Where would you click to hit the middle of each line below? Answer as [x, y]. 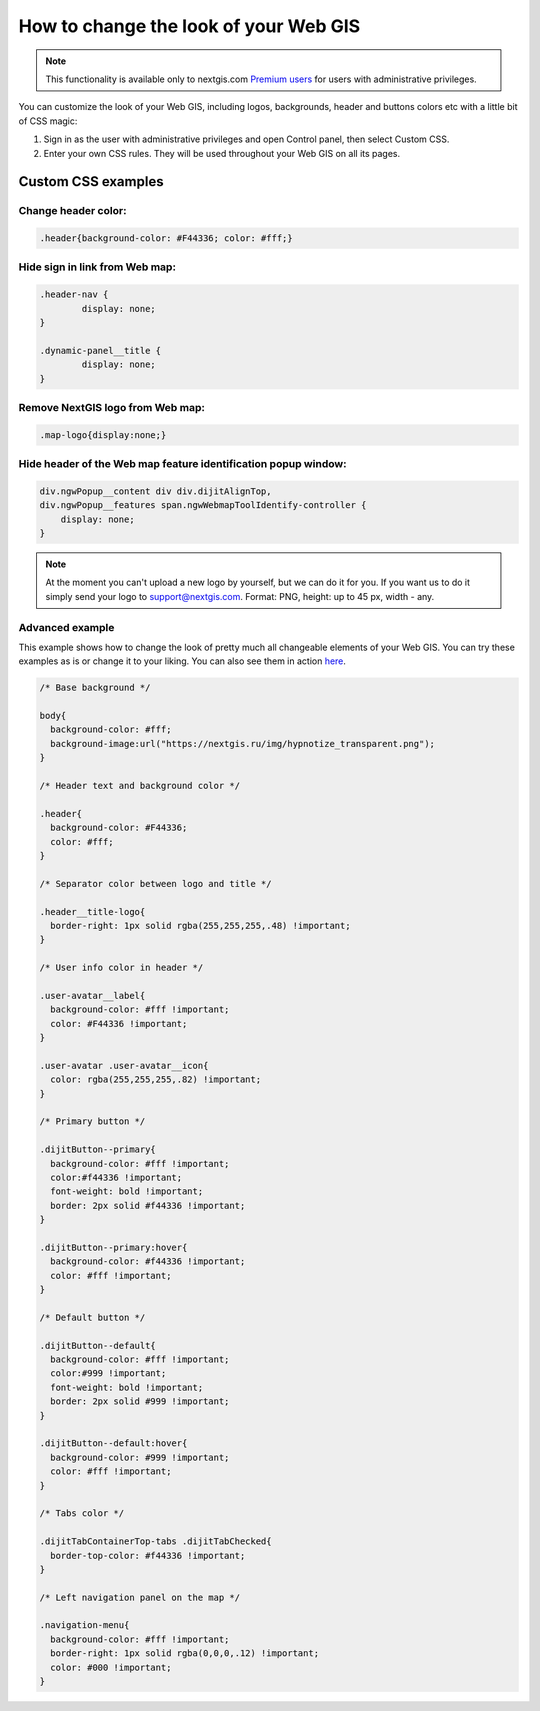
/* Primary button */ [92, 1121]
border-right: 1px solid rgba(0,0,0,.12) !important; [185, 1653]
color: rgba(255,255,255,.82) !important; [156, 1079]
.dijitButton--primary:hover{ [113, 1247]
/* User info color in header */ [121, 968]
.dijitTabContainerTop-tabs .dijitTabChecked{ [155, 1541]
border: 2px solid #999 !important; [140, 1401]
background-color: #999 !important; [140, 1457]
